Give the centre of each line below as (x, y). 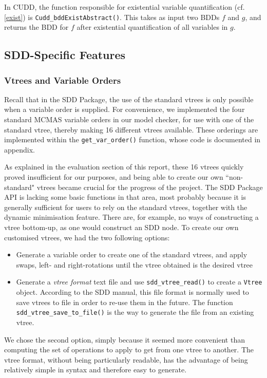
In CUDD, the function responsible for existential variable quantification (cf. (125, 7)
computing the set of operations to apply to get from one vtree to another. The (129, 349)
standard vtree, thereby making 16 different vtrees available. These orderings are (131, 129)
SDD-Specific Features (65, 55)
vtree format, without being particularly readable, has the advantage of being (126, 359)
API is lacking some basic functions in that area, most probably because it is (125, 197)
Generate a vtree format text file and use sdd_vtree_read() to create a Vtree (139, 282)
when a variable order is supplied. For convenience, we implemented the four (125, 109)
